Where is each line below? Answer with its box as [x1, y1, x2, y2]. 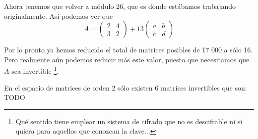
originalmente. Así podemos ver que [4, 10, 113, 21]
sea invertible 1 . [11, 64, 59, 76]
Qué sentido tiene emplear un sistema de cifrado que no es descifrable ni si [15, 116, 243, 126]
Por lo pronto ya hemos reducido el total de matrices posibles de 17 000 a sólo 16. [4, 45, 253, 55]
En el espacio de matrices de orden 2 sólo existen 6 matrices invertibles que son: [4, 82, 247, 93]
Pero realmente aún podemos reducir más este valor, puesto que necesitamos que [4, 54, 250, 64]
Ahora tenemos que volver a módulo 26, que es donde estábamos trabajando [4, 1, 236, 11]
